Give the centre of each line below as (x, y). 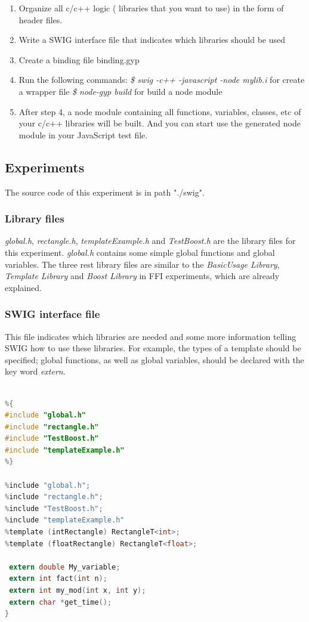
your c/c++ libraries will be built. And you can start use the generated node (160, 123)
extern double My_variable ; (65, 567)
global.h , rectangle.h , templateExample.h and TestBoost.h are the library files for (150, 241)
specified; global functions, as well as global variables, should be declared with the (154, 359)
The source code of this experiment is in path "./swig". (105, 192)
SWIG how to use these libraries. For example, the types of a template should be (153, 348)
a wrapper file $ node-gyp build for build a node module (120, 91)
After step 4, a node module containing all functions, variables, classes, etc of (160, 111)
